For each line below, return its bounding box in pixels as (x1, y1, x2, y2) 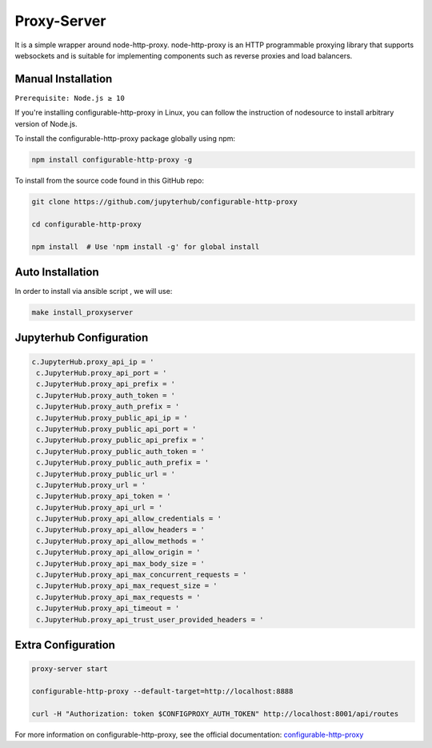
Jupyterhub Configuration (14, 331, 149, 344)
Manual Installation (14, 72, 113, 86)
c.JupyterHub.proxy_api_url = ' (36, 503, 163, 512)
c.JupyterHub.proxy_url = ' (36, 481, 146, 489)
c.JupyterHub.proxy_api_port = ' (36, 368, 167, 377)
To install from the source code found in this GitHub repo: (14, 175, 204, 185)
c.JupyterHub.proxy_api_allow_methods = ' (36, 537, 206, 545)
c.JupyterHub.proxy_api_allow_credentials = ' (36, 514, 222, 524)
